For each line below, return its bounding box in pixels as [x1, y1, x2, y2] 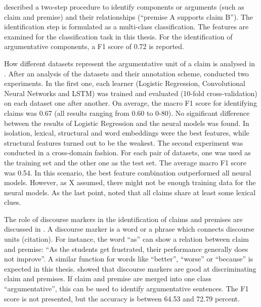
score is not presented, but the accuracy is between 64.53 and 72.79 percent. [4, 293, 240, 303]
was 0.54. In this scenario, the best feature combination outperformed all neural [4, 167, 251, 178]
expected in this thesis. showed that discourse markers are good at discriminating [4, 263, 256, 274]
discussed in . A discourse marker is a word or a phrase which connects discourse [4, 224, 254, 234]
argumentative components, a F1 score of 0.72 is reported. [4, 41, 185, 52]
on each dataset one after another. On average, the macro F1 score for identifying [4, 98, 257, 108]
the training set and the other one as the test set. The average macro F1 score [4, 157, 247, 167]
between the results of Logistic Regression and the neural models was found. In [4, 117, 249, 128]
